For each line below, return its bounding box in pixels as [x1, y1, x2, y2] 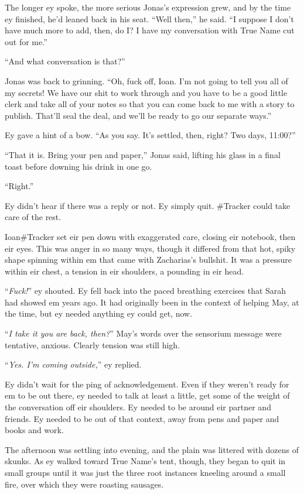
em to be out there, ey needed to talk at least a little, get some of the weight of [5, 389, 290, 402]
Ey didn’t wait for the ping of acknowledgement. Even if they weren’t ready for [5, 378, 289, 390]
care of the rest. [5, 211, 62, 223]
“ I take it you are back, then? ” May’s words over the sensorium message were [5, 327, 282, 339]
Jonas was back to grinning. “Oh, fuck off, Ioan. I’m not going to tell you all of [5, 74, 288, 87]
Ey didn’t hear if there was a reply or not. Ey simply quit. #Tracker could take [5, 199, 291, 211]
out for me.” [5, 35, 47, 47]
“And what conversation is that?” [5, 55, 125, 67]
